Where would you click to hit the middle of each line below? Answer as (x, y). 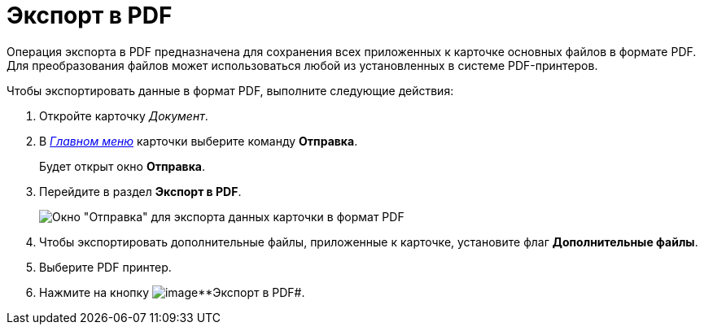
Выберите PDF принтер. (105, 267)
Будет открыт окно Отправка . (122, 166)
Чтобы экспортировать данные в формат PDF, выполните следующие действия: (230, 90)
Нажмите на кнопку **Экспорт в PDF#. (172, 292)
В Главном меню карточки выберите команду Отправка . (199, 141)
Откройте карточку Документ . (124, 115)
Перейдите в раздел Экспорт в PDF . (140, 191)
